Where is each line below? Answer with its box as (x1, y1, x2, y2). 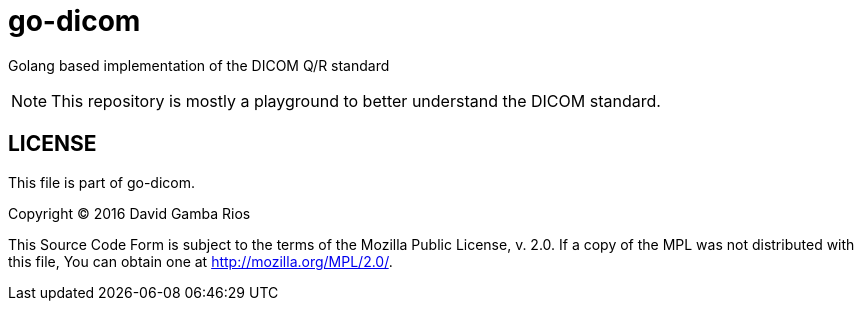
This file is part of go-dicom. (8, 173, 195, 191)
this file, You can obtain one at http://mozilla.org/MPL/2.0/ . (8, 252, 393, 270)
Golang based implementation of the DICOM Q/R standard (8, 56, 390, 74)
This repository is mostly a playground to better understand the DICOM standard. (51, 90, 661, 111)
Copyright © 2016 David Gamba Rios (8, 204, 251, 222)
